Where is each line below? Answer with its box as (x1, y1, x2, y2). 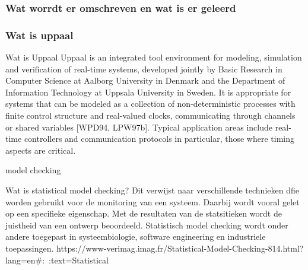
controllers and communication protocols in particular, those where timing (24, 132, 294, 145)
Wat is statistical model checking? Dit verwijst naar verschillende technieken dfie (5, 184, 299, 196)
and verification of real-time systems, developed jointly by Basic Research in (5, 62, 282, 75)
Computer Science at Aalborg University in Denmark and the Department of (5, 74, 285, 87)
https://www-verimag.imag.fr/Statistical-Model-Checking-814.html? (56, 242, 304, 254)
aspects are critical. (5, 144, 76, 156)
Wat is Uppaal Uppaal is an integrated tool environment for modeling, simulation (5, 51, 302, 63)
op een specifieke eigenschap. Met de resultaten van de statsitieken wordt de (5, 207, 282, 220)
